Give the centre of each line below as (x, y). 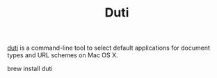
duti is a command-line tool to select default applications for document (109, 48)
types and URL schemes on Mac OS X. (63, 55)
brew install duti (30, 69)
